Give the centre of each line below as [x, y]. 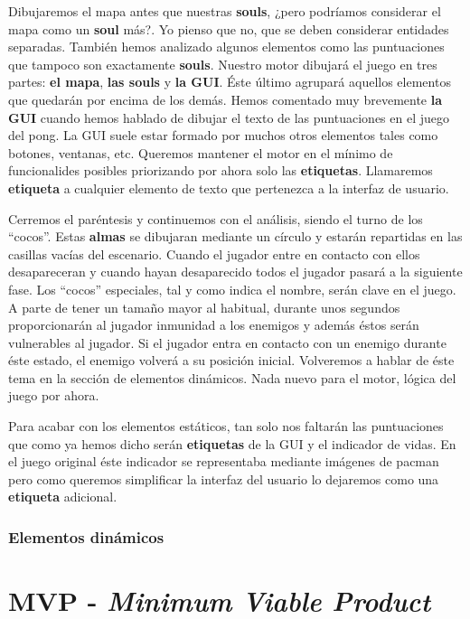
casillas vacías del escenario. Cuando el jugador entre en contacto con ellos [214, 253]
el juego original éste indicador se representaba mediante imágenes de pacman [224, 461]
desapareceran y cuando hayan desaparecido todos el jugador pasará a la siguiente [235, 272]
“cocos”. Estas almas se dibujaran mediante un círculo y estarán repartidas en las [235, 236]
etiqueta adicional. [63, 497]
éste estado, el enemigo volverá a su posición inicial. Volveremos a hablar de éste [231, 360]
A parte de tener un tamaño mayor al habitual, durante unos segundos [204, 307]
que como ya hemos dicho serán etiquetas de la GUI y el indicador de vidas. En [232, 443]
